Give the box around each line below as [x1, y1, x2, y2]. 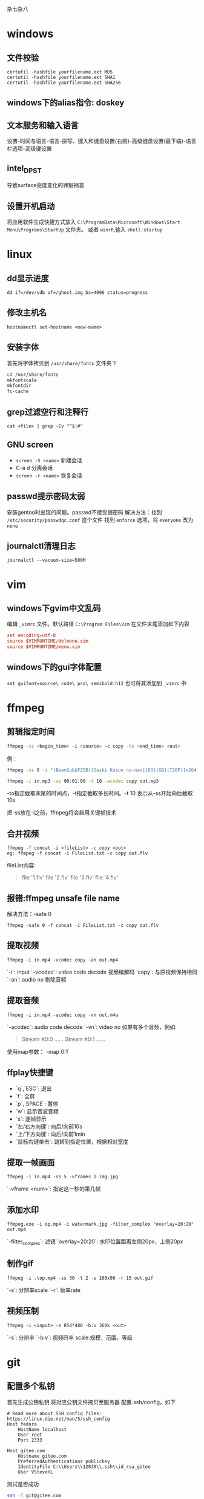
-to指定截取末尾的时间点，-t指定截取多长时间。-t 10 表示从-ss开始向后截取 [7, 790, 193, 797]
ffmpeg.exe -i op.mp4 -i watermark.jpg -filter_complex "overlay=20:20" [7, 1221, 194, 1228]
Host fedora [7, 1421, 37, 1427]
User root [18, 1432, 43, 1438]
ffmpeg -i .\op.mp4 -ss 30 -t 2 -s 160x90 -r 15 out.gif [7, 1275, 154, 1281]
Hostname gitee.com [18, 1453, 67, 1459]
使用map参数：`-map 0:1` [7, 1048, 70, 1055]
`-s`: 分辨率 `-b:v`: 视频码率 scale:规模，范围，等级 [7, 1334, 133, 1341]
